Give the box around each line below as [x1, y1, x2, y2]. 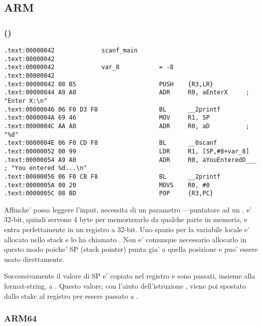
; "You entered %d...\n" [4, 165, 87, 172]
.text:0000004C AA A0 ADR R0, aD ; [4, 122, 249, 130]
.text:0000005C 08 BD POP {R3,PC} [4, 190, 214, 197]
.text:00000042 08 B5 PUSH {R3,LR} [4, 80, 214, 88]
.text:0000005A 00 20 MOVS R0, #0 [4, 181, 210, 189]
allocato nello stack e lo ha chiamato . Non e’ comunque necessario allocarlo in [4, 234, 246, 244]
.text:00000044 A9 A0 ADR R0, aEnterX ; [4, 89, 249, 96]
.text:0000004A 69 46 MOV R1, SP [4, 114, 210, 122]
